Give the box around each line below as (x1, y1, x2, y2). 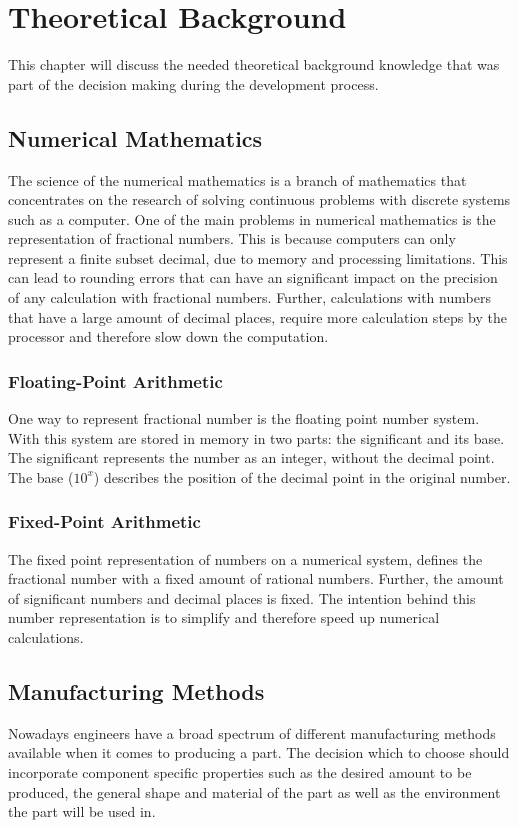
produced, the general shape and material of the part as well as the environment (8, 781, 501, 802)
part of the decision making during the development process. (8, 73, 379, 94)
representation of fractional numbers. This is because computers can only (8, 228, 456, 249)
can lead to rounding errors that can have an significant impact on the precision (8, 267, 498, 288)
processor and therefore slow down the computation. (8, 326, 329, 347)
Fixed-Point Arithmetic (8, 509, 201, 534)
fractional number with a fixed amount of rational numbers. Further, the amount (8, 568, 504, 589)
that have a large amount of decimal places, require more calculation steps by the (8, 306, 507, 327)
